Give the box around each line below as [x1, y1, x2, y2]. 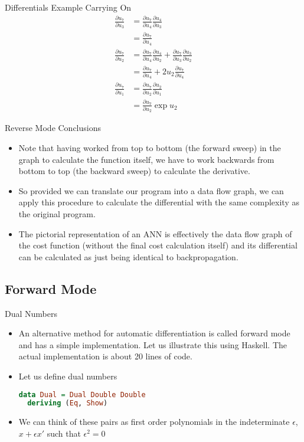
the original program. [18, 207, 96, 220]
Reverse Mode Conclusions [5, 122, 102, 134]
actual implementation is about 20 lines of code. [18, 350, 192, 362]
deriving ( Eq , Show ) [27, 399, 108, 408]
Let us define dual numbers [18, 369, 117, 382]
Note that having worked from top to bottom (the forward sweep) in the [18, 142, 281, 153]
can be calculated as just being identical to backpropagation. [18, 250, 238, 263]
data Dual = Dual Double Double [18, 390, 146, 399]
